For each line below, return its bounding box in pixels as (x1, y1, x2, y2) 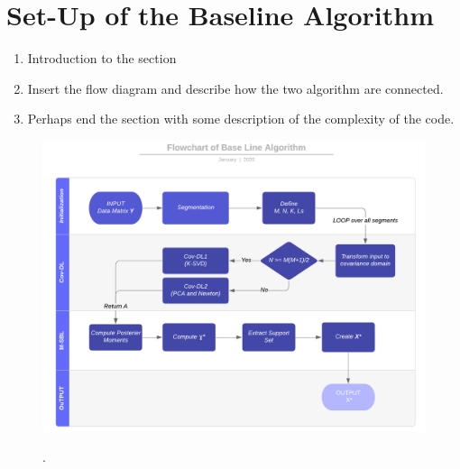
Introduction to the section (27, 49, 177, 68)
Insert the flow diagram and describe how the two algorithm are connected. (27, 78, 444, 97)
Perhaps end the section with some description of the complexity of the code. (27, 109, 455, 128)
